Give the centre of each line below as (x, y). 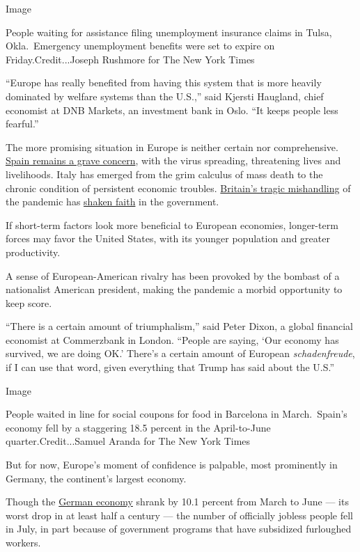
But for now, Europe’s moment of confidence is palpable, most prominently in (172, 465)
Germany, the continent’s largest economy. (96, 478)
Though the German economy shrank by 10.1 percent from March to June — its (177, 502)
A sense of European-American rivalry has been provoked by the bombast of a (173, 275)
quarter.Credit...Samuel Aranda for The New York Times (128, 441)
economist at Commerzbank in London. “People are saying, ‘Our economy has (172, 339)
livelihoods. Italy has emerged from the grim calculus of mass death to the (164, 174)
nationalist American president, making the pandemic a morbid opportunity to (174, 289)
